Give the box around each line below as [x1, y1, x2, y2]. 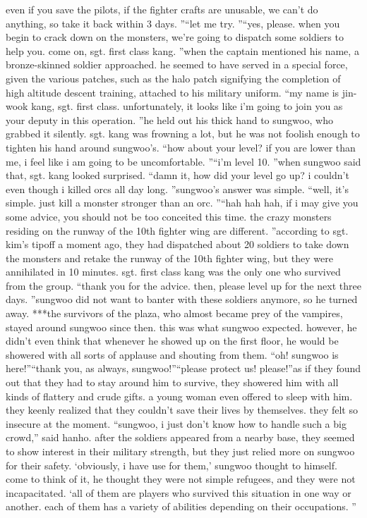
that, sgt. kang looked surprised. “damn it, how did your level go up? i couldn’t [6, 168, 349, 183]
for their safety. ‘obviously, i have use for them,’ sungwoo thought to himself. [6, 457, 337, 472]
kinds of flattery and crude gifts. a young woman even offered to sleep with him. [6, 388, 353, 403]
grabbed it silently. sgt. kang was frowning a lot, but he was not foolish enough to [6, 126, 360, 141]
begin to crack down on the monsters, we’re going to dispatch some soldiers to [6, 30, 344, 44]
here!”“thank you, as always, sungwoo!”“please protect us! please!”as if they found [6, 361, 361, 376]
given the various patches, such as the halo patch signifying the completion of [6, 70, 341, 85]
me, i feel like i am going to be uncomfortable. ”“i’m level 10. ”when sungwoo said [6, 154, 361, 168]
